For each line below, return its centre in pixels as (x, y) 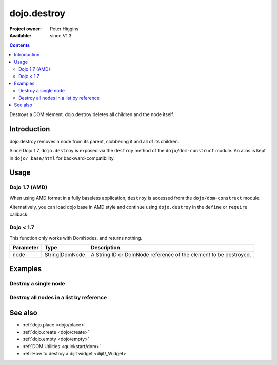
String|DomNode (65, 254)
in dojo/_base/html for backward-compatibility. (62, 158)
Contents (20, 45)
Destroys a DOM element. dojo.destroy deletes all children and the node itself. (92, 114)
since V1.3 (61, 35)
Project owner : (26, 29)
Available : (21, 35)
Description (105, 248)
